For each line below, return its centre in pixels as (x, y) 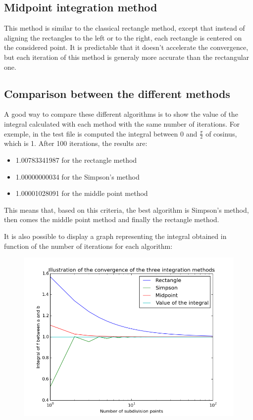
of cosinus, (221, 133)
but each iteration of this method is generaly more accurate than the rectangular (127, 57)
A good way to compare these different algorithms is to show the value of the (121, 114)
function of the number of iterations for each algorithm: (88, 246)
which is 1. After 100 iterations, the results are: (76, 143)
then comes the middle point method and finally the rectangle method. (112, 219)
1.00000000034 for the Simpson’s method (77, 176)
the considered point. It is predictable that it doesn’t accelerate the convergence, (126, 47)
